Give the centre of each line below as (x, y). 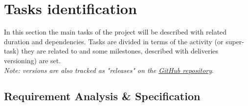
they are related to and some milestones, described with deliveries (120, 51)
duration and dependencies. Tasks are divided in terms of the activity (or (114, 41)
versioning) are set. (33, 60)
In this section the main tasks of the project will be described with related (115, 32)
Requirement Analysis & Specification (102, 96)
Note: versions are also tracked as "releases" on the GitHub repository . (109, 70)
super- (235, 41)
